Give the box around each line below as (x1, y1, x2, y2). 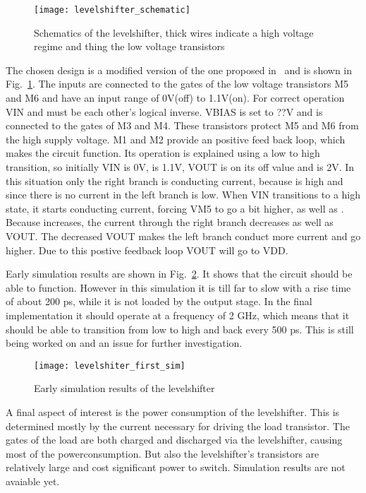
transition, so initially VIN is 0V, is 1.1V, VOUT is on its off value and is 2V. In (6, 160, 355, 174)
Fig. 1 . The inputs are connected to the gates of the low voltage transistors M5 (6, 76, 349, 91)
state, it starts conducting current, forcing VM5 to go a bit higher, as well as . (6, 201, 344, 215)
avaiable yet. (6, 473, 60, 488)
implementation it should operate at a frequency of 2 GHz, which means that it (6, 307, 350, 322)
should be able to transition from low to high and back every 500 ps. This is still (6, 321, 354, 336)
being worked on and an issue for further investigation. (6, 335, 243, 350)
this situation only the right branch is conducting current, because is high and (6, 173, 343, 188)
